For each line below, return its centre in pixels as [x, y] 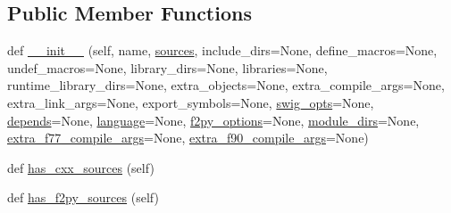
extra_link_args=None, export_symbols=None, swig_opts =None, [191, 102]
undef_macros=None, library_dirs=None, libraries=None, [167, 67]
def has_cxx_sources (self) [81, 167]
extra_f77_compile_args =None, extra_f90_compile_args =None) [188, 138]
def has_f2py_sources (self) [83, 197]
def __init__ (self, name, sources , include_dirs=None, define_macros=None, [222, 50]
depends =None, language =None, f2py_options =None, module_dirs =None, [213, 120]
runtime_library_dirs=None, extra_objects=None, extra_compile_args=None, [226, 85]
